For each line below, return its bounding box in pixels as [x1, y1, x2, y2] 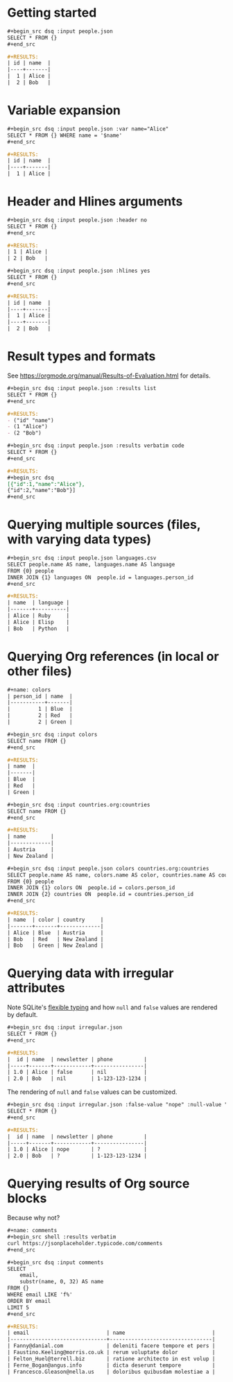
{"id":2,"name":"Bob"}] [7, 487, 76, 494]
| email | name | [7, 1329, 216, 1337]
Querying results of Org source [7, 1176, 190, 1192]
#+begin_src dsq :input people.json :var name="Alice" [7, 125, 169, 133]
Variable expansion [7, 103, 121, 119]
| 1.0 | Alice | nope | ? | [7, 1146, 148, 1153]
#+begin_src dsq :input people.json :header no [7, 217, 148, 224]
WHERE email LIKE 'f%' [7, 1291, 73, 1298]
